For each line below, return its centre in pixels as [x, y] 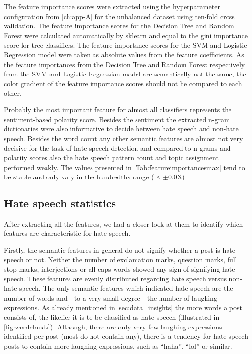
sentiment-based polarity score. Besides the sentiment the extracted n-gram [117, 119]
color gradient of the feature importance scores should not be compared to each [123, 83]
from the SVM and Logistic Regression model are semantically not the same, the [125, 74]
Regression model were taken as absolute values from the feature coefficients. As [124, 54]
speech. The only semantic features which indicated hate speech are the [126, 288]
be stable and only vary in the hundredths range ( [79, 177]
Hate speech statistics [60, 203]
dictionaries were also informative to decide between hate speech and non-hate [121, 129]
